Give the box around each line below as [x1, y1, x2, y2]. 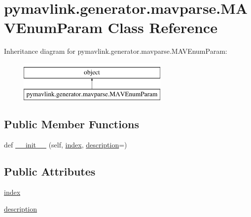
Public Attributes [4, 164, 96, 179]
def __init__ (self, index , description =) [4, 140, 127, 150]
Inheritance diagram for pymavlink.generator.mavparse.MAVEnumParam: [4, 46, 227, 56]
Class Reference [108, 17, 217, 37]
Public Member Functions [4, 116, 139, 132]
